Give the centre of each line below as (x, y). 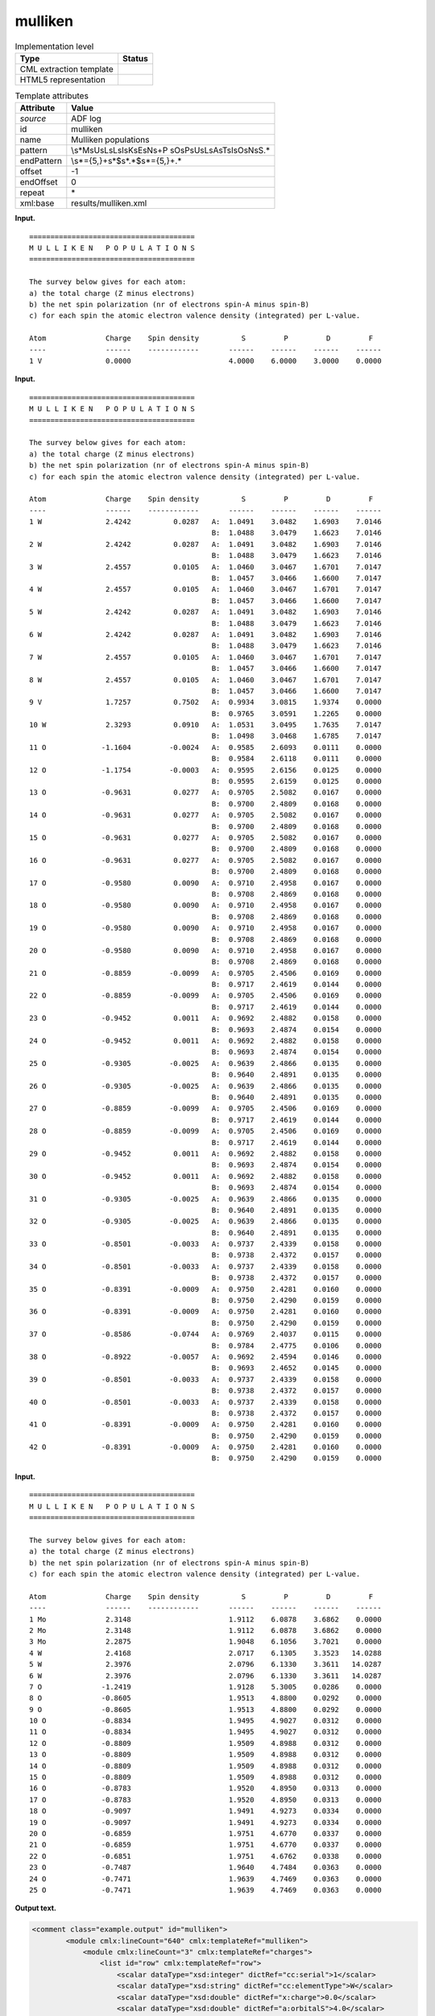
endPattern (41, 161)
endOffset (39, 182)
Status (135, 58)
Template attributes (52, 96)
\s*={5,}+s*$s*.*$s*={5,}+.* (126, 161)
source (33, 119)
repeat (32, 193)
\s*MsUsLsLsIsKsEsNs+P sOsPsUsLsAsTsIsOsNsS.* (170, 151)
